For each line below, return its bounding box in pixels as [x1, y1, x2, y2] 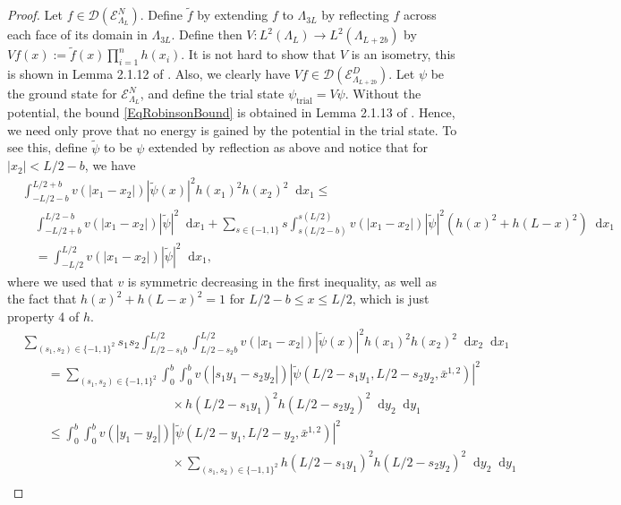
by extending [197, 5, 268, 24]
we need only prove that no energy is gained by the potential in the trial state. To [7, 120, 457, 139]
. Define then [171, 25, 242, 44]
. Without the [345, 84, 421, 103]
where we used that [7, 271, 114, 290]
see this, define [7, 138, 88, 157]
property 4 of [7, 306, 80, 325]
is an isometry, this [351, 45, 455, 64]
